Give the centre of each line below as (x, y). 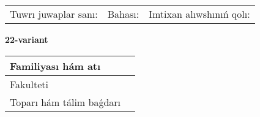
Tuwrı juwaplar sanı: (54, 14)
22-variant (27, 39)
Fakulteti (29, 84)
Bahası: (123, 14)
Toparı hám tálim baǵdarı (65, 102)
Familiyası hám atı (55, 66)
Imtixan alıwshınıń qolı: (199, 14)
